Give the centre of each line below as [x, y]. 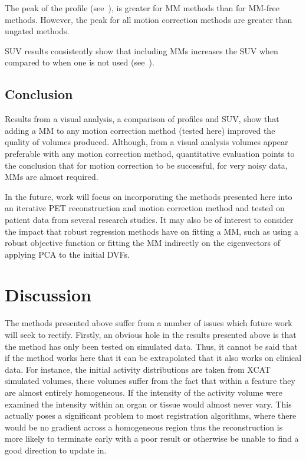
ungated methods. [37, 31]
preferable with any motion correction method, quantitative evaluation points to [150, 153]
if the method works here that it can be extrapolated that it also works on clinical [153, 358]
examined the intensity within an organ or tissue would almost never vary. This [148, 404]
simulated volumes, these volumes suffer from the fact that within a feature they [150, 381]
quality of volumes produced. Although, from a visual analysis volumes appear [147, 142]
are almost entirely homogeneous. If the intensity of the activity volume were [144, 392]
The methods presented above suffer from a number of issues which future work [149, 323]
